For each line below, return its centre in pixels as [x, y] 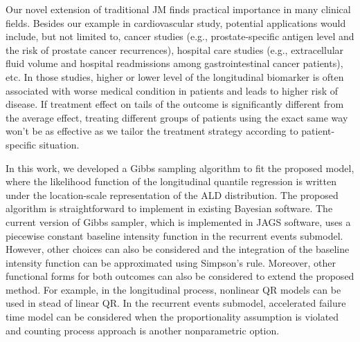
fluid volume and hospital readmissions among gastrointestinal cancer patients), [174, 63]
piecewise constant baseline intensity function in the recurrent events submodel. [174, 235]
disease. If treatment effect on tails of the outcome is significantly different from [175, 104]
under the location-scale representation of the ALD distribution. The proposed [172, 194]
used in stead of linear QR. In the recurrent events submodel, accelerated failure [176, 303]
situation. [59, 144]
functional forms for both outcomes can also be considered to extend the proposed [180, 276]
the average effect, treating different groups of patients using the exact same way [177, 117]
